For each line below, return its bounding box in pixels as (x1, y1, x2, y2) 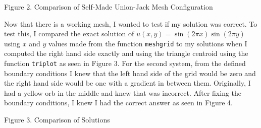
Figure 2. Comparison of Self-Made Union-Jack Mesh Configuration (4, 2, 213, 12)
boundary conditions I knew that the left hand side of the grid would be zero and (4, 68, 256, 78)
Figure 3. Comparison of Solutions (4, 114, 110, 125)
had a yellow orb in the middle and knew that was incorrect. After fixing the (4, 87, 242, 98)
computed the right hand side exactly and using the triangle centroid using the (4, 48, 248, 58)
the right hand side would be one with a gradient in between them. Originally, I (4, 78, 251, 88)
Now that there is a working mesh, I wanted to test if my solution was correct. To (4, 18, 257, 29)
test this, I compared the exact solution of (4, 28, 134, 39)
